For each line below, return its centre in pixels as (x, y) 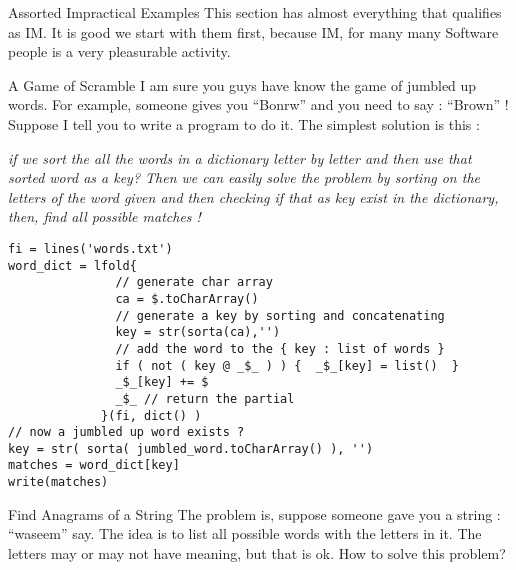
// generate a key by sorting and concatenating (280, 315)
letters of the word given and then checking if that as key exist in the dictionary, (253, 196)
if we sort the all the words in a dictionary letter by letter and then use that (240, 157)
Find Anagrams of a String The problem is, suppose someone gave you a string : (254, 513)
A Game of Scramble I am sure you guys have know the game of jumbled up (242, 84)
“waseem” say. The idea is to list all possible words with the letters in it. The (245, 533)
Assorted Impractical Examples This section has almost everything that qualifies (255, 12)
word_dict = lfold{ (72, 265)
